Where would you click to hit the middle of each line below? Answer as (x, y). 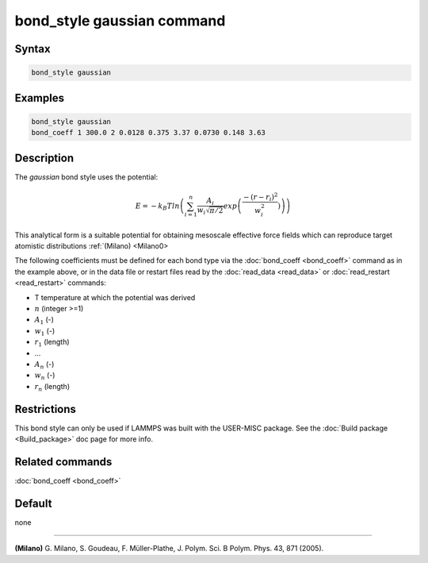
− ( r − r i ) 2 (260, 197)
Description (44, 158)
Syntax (32, 49)
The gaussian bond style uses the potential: (86, 177)
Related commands (63, 462)
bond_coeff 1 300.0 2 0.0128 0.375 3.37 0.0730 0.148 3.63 (148, 133)
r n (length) (52, 387)
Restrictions (46, 409)
